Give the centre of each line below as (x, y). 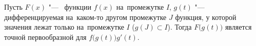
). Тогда (180, 27)
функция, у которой (206, 17)
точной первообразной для (45, 37)
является (238, 27)
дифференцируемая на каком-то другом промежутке (85, 17)
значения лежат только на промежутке (64, 27)
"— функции (70, 7)
